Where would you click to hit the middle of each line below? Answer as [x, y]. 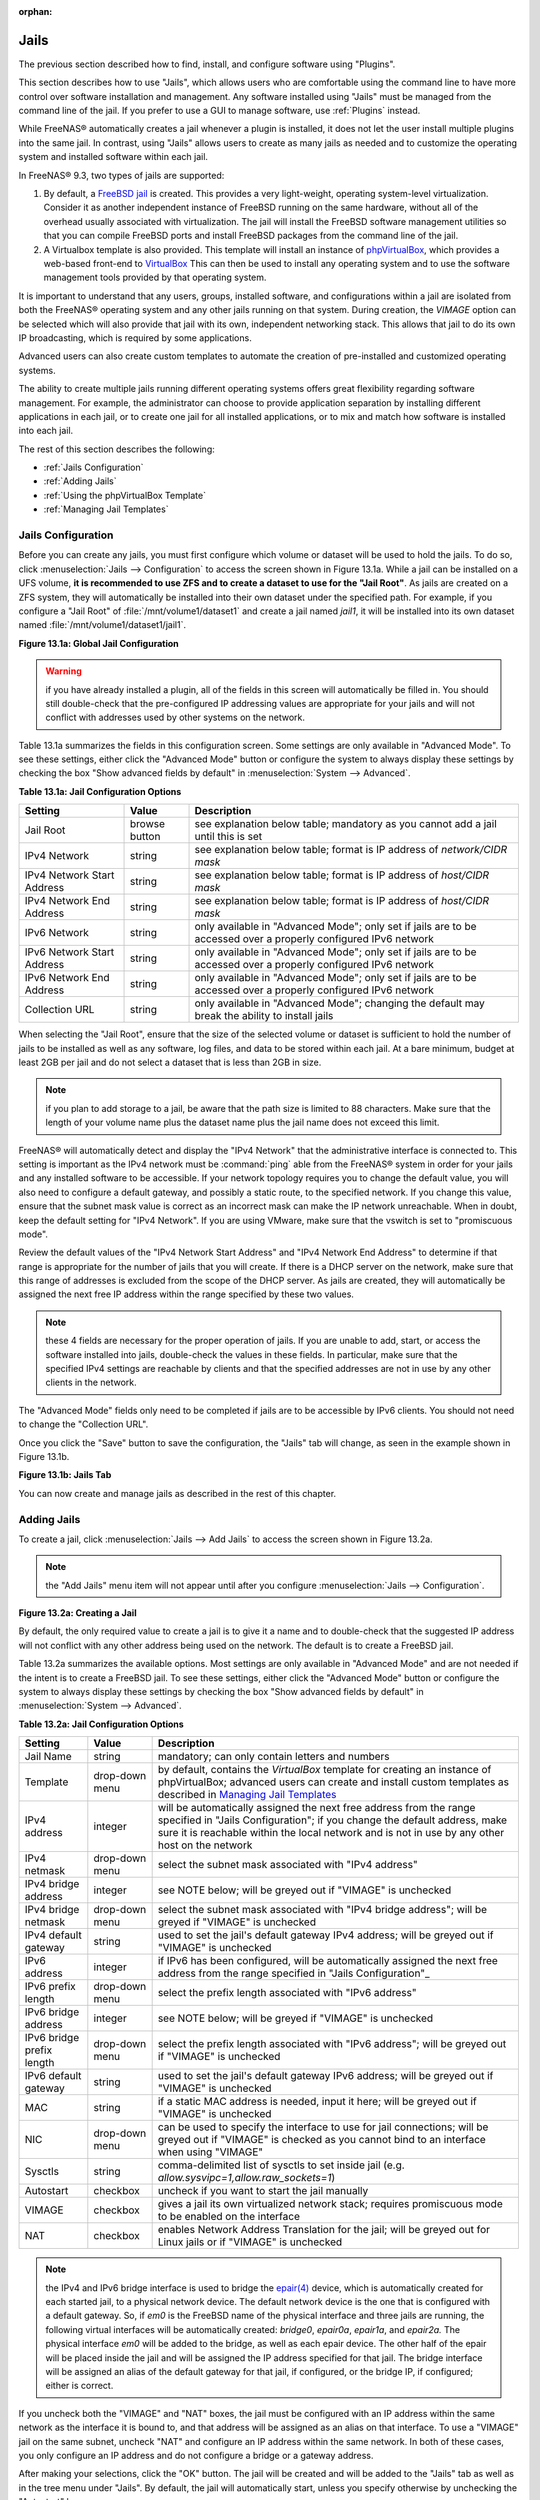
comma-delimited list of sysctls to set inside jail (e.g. [281, 2165]
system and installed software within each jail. [113, 157]
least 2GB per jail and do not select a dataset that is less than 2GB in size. [170, 1062]
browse [147, 824]
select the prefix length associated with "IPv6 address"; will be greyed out [332, 2044]
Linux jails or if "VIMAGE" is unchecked [250, 2242]
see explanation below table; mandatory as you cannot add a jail [345, 824]
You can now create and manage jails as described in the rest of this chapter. [177, 1493]
